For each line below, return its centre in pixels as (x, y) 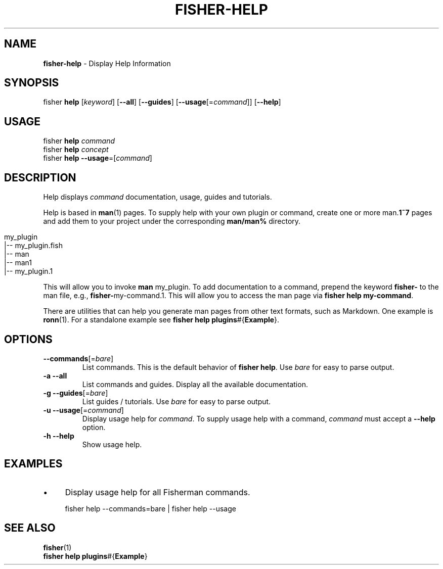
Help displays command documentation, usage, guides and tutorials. (158, 197)
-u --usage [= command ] (83, 410)
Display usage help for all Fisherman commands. (158, 492)
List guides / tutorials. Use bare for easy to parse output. (176, 401)
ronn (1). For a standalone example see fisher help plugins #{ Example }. (161, 320)
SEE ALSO (30, 528)
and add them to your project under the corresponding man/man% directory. (172, 221)
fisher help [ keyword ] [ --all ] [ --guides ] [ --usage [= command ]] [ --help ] (162, 102)
